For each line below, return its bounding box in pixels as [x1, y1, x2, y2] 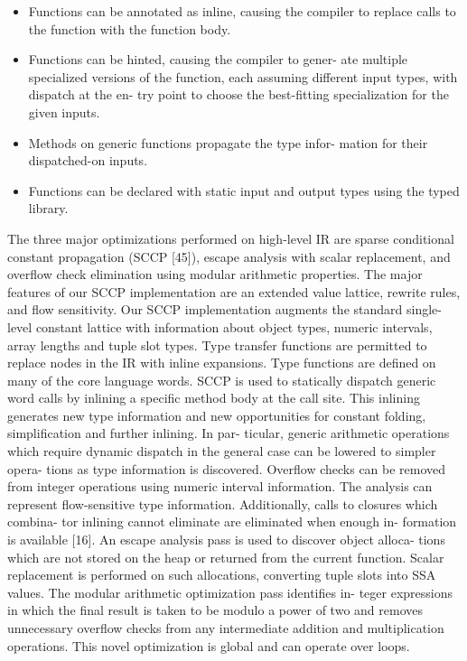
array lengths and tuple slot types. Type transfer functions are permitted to [7, 335, 427, 354]
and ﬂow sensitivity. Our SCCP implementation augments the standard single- [7, 300, 442, 319]
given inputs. [28, 102, 100, 121]
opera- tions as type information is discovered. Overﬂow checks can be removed [7, 459, 446, 478]
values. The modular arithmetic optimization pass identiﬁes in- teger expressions [7, 582, 453, 601]
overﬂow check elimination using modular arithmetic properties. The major [7, 265, 423, 284]
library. [28, 199, 69, 218]
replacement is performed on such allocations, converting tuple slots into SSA [7, 565, 436, 584]
